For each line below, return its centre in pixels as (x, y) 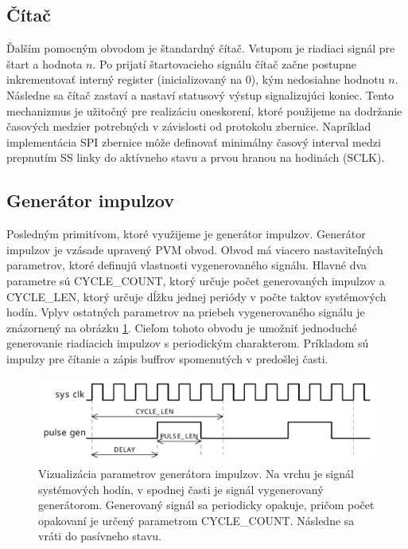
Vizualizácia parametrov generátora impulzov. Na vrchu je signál (196, 474)
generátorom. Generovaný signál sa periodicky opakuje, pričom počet (206, 505)
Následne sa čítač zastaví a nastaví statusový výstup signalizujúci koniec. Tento (200, 94)
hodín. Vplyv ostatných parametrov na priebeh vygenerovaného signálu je (186, 312)
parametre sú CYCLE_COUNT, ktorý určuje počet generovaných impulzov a (196, 280)
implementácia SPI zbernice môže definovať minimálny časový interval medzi (194, 141)
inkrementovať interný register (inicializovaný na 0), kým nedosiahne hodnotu (196, 79)
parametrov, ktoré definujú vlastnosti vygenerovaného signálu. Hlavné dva (187, 265)
